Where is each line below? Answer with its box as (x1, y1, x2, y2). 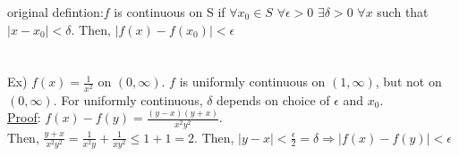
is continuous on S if (114, 3, 225, 21)
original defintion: (7, 3, 104, 21)
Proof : (7, 108, 41, 127)
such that (377, 3, 429, 21)
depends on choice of (217, 90, 330, 109)
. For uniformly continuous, (53, 90, 203, 109)
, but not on (375, 72, 442, 91)
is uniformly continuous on (179, 72, 326, 91)
